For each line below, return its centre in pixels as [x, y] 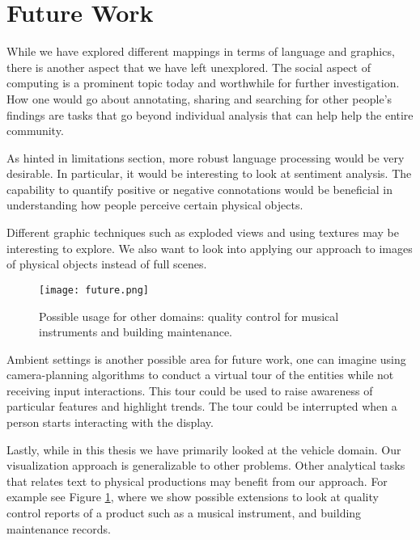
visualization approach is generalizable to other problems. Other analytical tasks [206, 465]
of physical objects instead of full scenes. [107, 264]
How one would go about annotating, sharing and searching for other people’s [199, 98]
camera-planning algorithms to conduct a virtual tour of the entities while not [200, 375]
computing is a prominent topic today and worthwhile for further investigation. [203, 83]
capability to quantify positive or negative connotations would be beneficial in [200, 189]
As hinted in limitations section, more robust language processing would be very [206, 157]
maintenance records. [59, 528]
